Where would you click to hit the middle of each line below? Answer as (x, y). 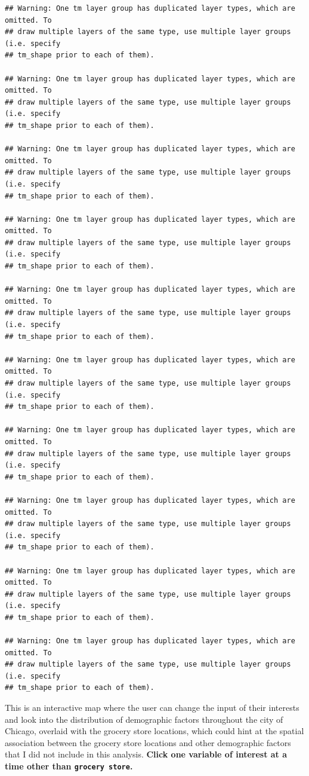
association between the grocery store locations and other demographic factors (148, 742)
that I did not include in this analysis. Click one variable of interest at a (146, 754)
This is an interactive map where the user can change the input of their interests (152, 708)
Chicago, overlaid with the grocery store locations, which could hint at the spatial (154, 731)
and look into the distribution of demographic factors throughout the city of (144, 719)
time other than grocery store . (69, 766)
